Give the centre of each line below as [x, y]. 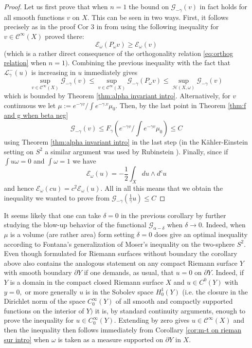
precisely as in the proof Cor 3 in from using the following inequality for [111, 27]
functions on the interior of [44, 310]
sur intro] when [27, 339]
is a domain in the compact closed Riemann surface [87, 282]
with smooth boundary [38, 272]
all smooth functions [34, 17]
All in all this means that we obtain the [164, 188]
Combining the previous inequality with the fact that [151, 63]
